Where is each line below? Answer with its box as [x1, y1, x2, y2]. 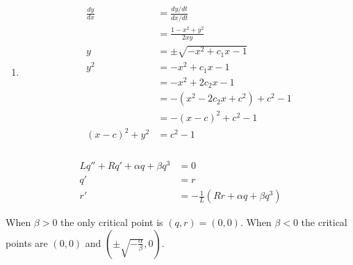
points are [6, 235, 48, 250]
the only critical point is [60, 215, 163, 230]
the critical [301, 215, 347, 230]
